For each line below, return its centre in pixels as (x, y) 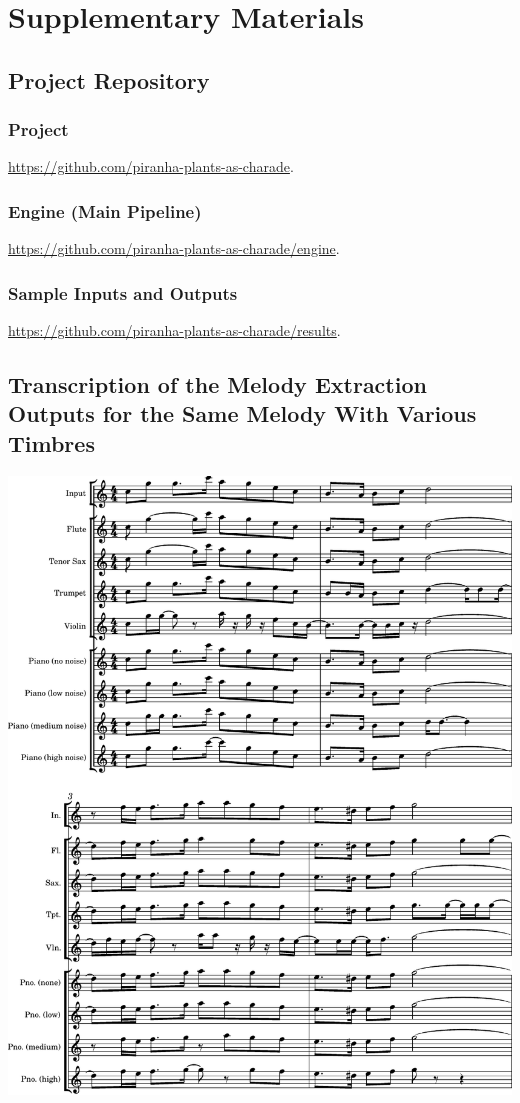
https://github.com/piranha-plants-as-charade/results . (174, 330)
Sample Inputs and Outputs (123, 292)
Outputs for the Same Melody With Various (242, 413)
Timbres (51, 442)
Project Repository (109, 79)
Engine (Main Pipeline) (105, 210)
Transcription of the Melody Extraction (217, 383)
